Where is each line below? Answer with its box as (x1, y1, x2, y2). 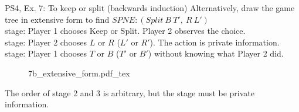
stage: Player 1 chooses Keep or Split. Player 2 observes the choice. (5, 24, 246, 37)
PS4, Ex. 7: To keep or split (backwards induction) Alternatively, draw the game (5, 2, 295, 13)
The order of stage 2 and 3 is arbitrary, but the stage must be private (5, 86, 254, 99)
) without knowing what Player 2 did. (148, 47, 284, 60)
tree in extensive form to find (5, 13, 110, 25)
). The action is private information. (149, 36, 280, 48)
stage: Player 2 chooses (5, 36, 87, 48)
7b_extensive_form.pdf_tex (28, 66, 130, 79)
